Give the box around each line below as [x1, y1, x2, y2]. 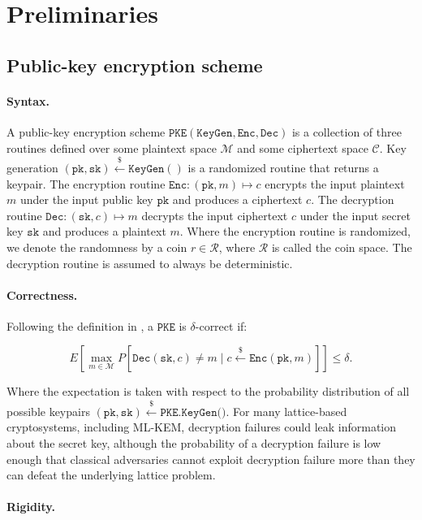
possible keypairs [6, 402, 90, 419]
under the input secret [299, 206, 411, 223]
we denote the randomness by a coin [6, 238, 187, 255]
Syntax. [6, 92, 50, 109]
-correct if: [195, 317, 248, 334]
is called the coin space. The [271, 238, 412, 255]
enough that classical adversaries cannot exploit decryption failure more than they [6, 450, 416, 467]
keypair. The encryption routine [6, 175, 166, 192]
